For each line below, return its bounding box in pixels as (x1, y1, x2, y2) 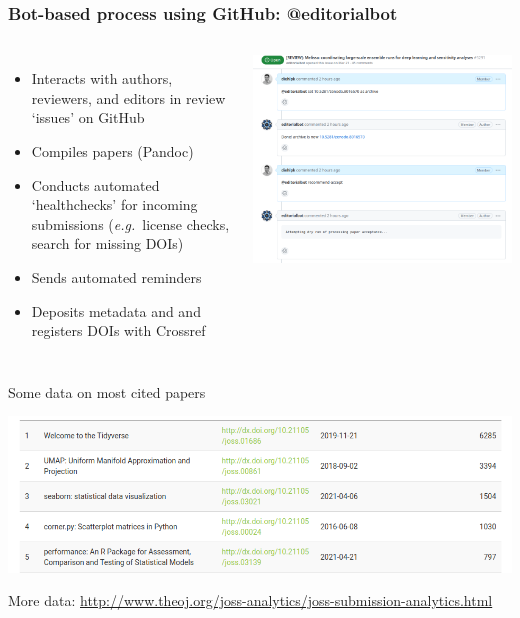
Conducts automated (31, 174, 160, 195)
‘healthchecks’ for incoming (31, 194, 198, 215)
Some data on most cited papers (8, 381, 206, 402)
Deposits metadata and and (31, 300, 201, 321)
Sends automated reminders (31, 266, 202, 287)
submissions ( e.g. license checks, (31, 213, 230, 234)
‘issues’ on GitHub (31, 107, 145, 128)
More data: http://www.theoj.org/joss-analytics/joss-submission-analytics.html (8, 590, 493, 611)
